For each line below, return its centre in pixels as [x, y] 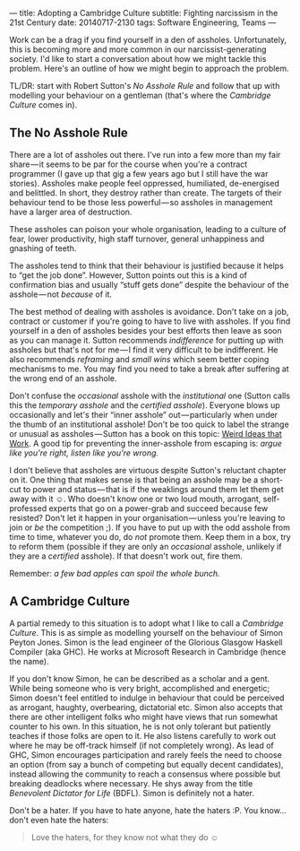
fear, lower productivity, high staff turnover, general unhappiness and [137, 239]
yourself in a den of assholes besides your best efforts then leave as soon [146, 330]
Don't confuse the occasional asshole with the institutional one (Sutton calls [150, 395]
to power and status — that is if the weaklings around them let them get [153, 489]
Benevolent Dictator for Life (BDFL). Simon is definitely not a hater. [132, 793]
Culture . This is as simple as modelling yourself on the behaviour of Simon [146, 632]
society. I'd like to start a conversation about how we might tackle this [138, 59]
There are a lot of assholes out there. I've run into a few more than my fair [145, 154]
